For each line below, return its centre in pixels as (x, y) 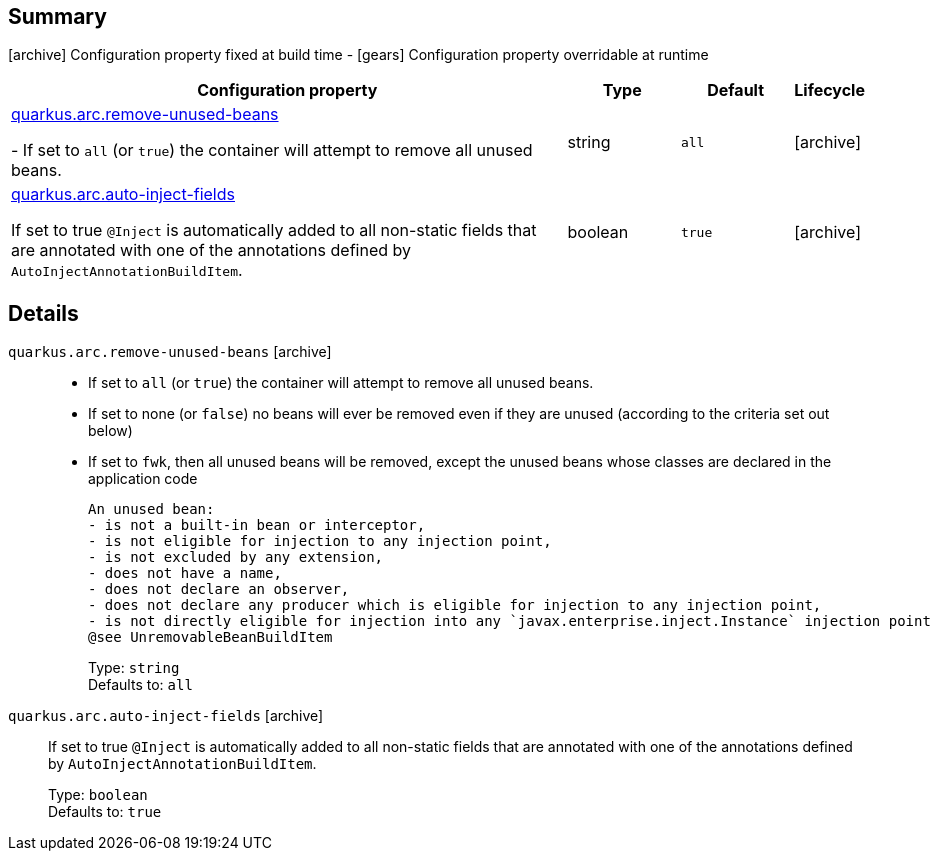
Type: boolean (98, 795)
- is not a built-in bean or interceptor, (257, 525)
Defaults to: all (140, 685)
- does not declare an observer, (219, 589)
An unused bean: (151, 509)
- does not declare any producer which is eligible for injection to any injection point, (455, 605)
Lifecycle (829, 90)
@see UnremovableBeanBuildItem (210, 637)
